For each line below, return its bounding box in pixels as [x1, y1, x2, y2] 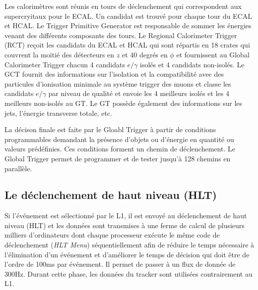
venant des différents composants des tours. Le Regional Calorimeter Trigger [4, 30, 237, 40]
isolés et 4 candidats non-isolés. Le [140, 59, 245, 69]
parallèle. [4, 163, 32, 173]
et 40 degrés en [122, 49, 168, 59]
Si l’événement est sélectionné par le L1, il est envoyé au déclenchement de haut [4, 210, 247, 221]
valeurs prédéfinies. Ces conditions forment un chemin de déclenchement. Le [4, 144, 235, 154]
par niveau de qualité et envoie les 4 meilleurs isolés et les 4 [48, 88, 229, 98]
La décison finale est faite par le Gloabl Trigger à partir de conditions [4, 124, 216, 135]
